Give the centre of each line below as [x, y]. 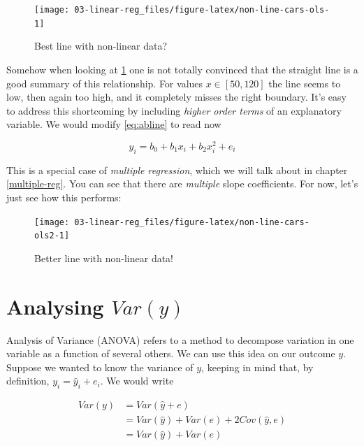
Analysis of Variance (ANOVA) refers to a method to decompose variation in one [180, 339]
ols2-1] [52, 236]
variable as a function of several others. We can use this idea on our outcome [171, 353]
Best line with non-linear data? [101, 46]
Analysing [55, 306]
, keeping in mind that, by [257, 367]
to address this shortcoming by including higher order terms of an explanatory [174, 110]
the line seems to [305, 83]
